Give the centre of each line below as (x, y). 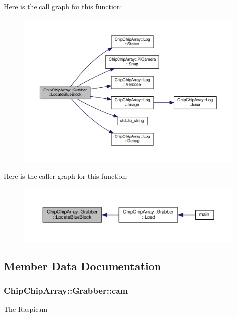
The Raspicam (26, 308)
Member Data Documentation (83, 266)
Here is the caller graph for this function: (66, 176)
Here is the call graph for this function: (63, 6)
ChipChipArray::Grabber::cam (66, 290)
